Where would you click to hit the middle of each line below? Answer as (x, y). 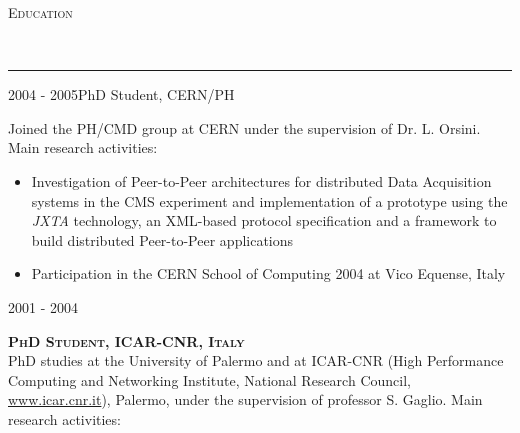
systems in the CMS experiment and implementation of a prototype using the (269, 200)
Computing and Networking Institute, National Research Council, (209, 379)
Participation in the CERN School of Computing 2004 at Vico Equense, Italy (268, 273)
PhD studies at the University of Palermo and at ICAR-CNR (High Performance (256, 360)
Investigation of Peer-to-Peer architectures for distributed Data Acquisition (261, 180)
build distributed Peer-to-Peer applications (162, 239)
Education (40, 12)
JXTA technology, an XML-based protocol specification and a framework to (264, 220)
